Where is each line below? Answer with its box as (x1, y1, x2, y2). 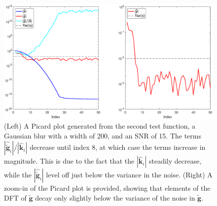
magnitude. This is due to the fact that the (4, 156, 135, 166)
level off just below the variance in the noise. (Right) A (46, 170, 213, 180)
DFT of (4, 192, 27, 203)
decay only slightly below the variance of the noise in (35, 192, 195, 203)
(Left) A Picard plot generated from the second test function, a (4, 121, 195, 131)
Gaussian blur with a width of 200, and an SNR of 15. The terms (4, 130, 202, 140)
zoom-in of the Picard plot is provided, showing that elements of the (4, 183, 211, 193)
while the (4, 170, 32, 180)
